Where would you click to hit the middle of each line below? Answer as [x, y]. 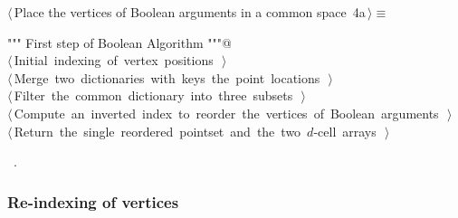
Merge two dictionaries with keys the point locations [167, 77]
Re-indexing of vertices [93, 201]
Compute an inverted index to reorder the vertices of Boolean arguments [226, 113]
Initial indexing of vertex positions [114, 60]
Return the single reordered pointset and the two [157, 131]
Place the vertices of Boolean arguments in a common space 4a [190, 12]
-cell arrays [345, 131]
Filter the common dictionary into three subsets [153, 95]
